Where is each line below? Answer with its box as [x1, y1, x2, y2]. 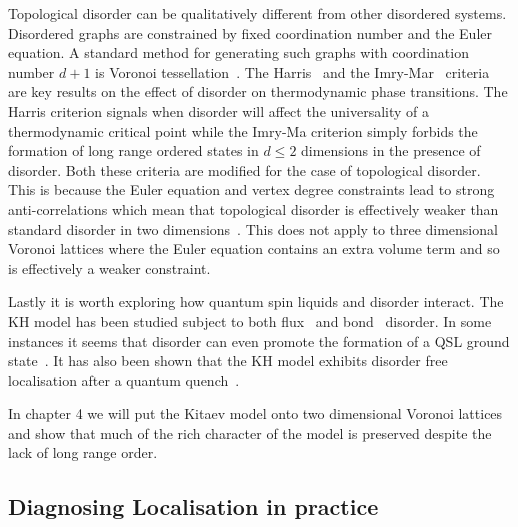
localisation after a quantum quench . [8, 369, 240, 390]
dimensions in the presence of [301, 140, 481, 161]
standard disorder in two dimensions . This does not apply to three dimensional [8, 218, 498, 239]
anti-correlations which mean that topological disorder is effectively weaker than [8, 198, 499, 219]
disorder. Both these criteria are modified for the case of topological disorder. [8, 159, 481, 180]
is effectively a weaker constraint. [8, 257, 211, 278]
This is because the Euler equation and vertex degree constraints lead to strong [8, 179, 495, 200]
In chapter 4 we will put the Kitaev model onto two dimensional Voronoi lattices [8, 403, 503, 424]
